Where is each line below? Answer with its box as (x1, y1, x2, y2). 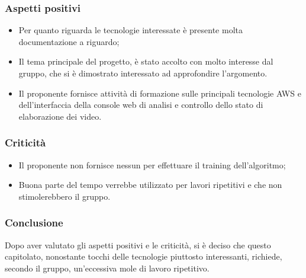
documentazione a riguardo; (18, 35, 120, 47)
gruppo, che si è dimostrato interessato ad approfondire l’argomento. (18, 67, 268, 79)
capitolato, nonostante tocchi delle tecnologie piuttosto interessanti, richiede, (5, 250, 282, 263)
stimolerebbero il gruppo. (18, 190, 111, 202)
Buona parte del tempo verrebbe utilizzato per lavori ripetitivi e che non (18, 178, 282, 191)
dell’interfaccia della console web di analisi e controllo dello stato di (18, 98, 263, 111)
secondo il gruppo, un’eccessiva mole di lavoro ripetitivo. (5, 261, 210, 274)
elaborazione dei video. (18, 110, 102, 122)
